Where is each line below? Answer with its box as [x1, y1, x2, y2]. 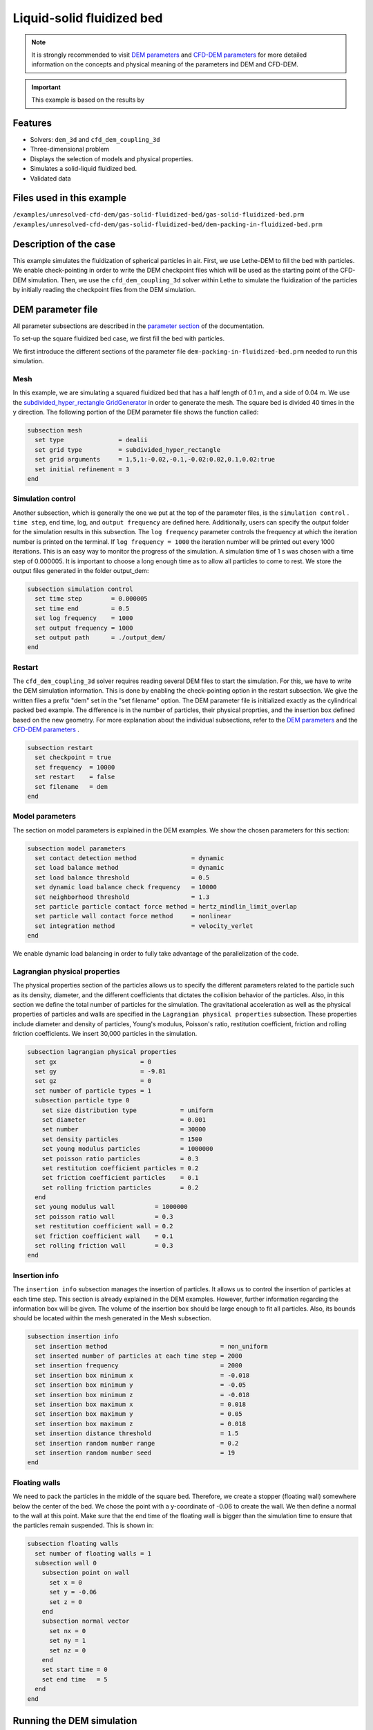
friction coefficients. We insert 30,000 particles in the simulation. [12, 1030, 198, 1038]
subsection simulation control [27, 585, 134, 593]
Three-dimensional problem [30, 145, 110, 154]
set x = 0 [49, 1578, 83, 1586]
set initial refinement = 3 [35, 465, 130, 473]
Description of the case [12, 238, 116, 250]
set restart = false [35, 773, 115, 781]
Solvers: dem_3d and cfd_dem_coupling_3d [30, 136, 160, 144]
